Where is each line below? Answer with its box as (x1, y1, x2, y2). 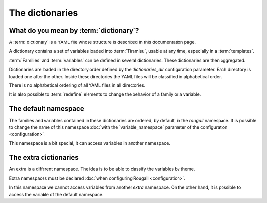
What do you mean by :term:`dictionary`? (9, 26, 139, 35)
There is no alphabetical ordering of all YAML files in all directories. (9, 82, 146, 88)
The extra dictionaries (9, 153, 79, 162)
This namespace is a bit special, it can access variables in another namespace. (9, 140, 171, 146)
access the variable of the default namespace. (9, 191, 104, 197)
